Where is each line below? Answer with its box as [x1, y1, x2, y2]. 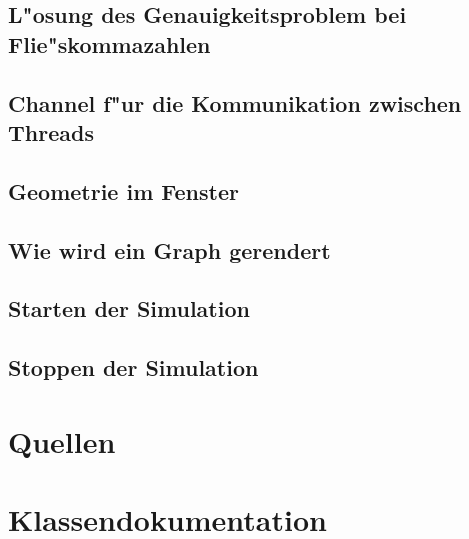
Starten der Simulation [8, 293, 250, 324]
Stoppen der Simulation [8, 352, 259, 383]
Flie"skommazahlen [8, 28, 211, 59]
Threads [8, 116, 94, 147]
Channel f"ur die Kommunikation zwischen [8, 87, 462, 118]
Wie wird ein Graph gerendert [8, 234, 331, 265]
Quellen [8, 420, 116, 461]
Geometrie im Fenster [8, 175, 239, 206]
